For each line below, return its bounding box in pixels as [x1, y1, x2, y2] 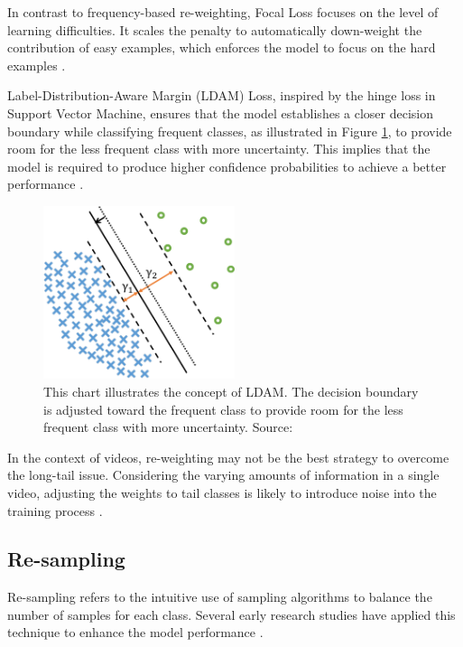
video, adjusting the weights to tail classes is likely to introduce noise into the [7, 483, 437, 502]
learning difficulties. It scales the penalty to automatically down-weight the [7, 20, 422, 39]
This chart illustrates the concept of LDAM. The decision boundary [43, 381, 419, 400]
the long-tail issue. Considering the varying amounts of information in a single [7, 465, 440, 484]
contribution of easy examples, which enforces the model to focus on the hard [7, 38, 436, 57]
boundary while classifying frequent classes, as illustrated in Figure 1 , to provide [7, 121, 452, 140]
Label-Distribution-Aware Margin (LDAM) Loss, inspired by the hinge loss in [7, 86, 436, 105]
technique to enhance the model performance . [7, 623, 264, 642]
